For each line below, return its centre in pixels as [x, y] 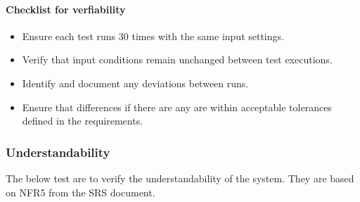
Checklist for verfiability [66, 9]
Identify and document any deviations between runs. [135, 83]
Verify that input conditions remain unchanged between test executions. [177, 59]
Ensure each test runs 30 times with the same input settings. [153, 36]
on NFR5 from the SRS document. [81, 192]
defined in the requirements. [83, 121]
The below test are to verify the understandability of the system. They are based [180, 178]
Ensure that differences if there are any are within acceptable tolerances [177, 107]
